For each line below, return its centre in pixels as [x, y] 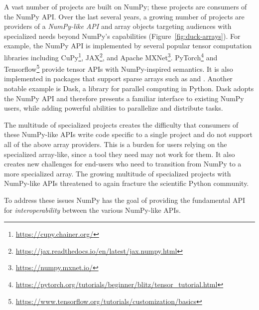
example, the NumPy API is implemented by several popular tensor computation [128, 46]
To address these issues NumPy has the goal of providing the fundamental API [125, 200]
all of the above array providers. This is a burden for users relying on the [116, 144]
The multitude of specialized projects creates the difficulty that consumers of [121, 124]
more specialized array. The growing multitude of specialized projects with [118, 173]
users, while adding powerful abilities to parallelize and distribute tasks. [114, 108]
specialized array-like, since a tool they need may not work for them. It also [120, 154]
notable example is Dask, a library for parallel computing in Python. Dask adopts [129, 88]
